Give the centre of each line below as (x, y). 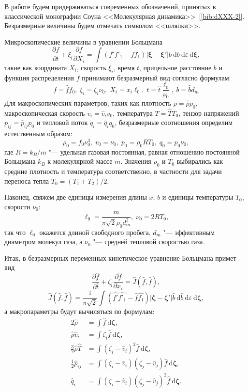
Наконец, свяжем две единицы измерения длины (76, 197)
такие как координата (36, 67)
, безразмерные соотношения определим (174, 122)
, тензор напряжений (209, 113)
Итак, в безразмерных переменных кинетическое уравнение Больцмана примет (120, 258)
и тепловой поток (62, 122)
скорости (17, 206)
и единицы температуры (198, 197)
